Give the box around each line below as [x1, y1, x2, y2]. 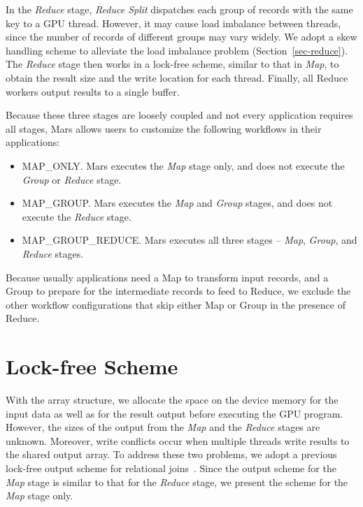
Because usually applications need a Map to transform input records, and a [6, 270, 329, 284]
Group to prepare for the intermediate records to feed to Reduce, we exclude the [6, 284, 351, 298]
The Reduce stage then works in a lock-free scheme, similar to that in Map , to [6, 57, 339, 71]
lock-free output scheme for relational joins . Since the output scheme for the [6, 460, 336, 475]
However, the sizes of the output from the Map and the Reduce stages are [6, 420, 320, 434]
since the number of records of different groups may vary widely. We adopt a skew [6, 29, 357, 44]
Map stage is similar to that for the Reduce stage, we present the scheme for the [6, 474, 348, 489]
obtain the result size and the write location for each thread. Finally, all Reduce [6, 70, 348, 84]
